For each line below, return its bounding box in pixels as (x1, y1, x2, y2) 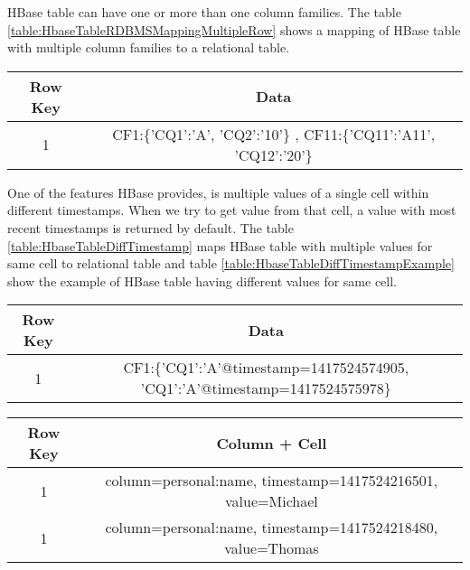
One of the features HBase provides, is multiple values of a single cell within (7, 182, 429, 201)
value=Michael (225, 491, 318, 512)
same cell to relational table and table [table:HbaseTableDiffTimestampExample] (7, 254, 455, 273)
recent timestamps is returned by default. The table (7, 218, 294, 237)
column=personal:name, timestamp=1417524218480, (105, 517, 438, 538)
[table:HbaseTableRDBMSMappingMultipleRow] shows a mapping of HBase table (7, 20, 461, 39)
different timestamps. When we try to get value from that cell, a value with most (7, 201, 456, 220)
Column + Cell (216, 432, 327, 453)
